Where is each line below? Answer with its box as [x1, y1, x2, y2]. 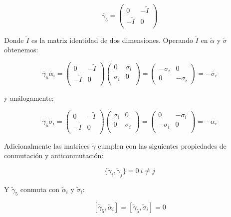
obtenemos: [4, 44, 38, 55]
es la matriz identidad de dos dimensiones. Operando [31, 34, 193, 45]
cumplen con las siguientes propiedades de [98, 140, 227, 151]
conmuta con [20, 184, 59, 194]
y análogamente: [4, 92, 54, 103]
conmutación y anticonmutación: [4, 150, 104, 161]
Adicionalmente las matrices [4, 140, 90, 151]
